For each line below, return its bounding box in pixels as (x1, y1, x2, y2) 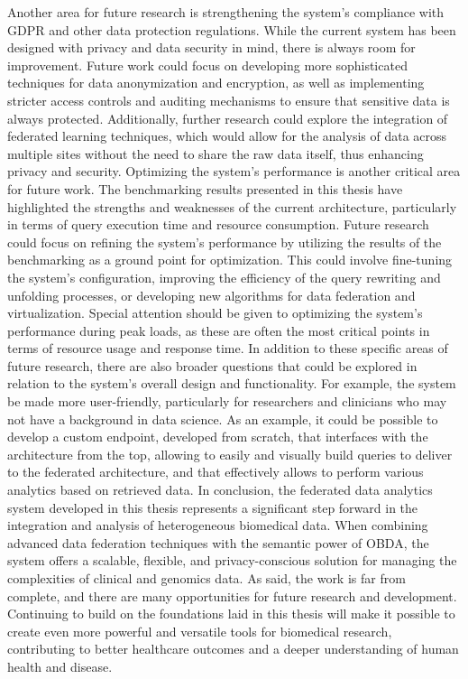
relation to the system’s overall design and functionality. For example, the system (7, 374, 456, 393)
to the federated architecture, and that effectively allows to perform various (7, 462, 424, 481)
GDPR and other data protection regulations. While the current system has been (7, 20, 456, 39)
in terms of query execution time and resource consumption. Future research (7, 215, 429, 234)
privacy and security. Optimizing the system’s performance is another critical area (7, 162, 461, 181)
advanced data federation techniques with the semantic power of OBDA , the (7, 533, 429, 552)
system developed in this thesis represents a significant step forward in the (7, 498, 418, 516)
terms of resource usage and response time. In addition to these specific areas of (7, 339, 448, 358)
